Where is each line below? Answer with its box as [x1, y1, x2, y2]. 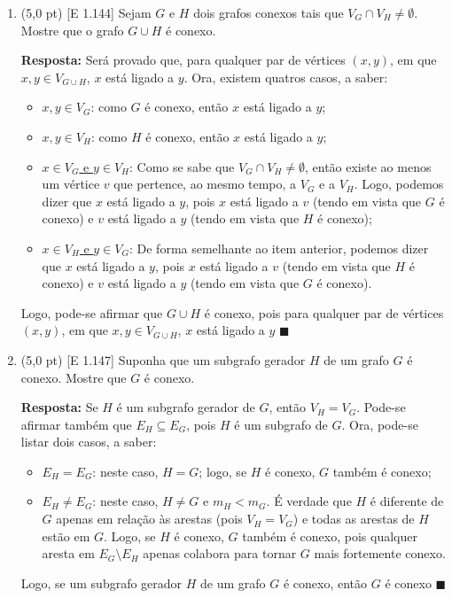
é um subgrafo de [234, 415, 328, 433]
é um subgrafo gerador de [116, 398, 255, 416]
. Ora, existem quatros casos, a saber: [183, 67, 388, 86]
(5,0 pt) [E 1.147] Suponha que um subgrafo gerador [20, 350, 306, 369]
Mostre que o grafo [20, 20, 124, 39]
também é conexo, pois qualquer [242, 526, 417, 545]
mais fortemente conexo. [314, 544, 446, 563]
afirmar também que [20, 415, 132, 433]
